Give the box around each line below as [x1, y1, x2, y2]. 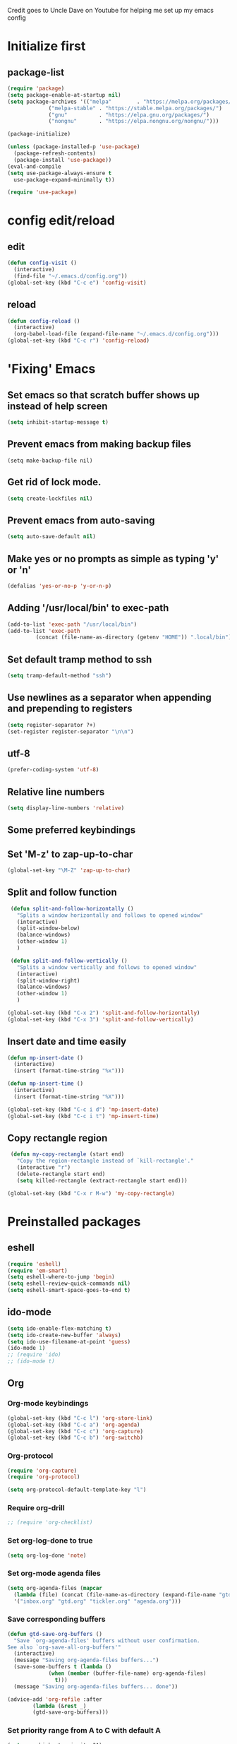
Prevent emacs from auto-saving [7, 514, 155, 526]
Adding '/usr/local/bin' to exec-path [7, 602, 169, 614]
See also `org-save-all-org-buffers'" [7, 1644, 121, 1651]
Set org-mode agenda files [7, 1568, 101, 1578]
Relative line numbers [7, 785, 105, 797]
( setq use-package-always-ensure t [7, 170, 112, 177]
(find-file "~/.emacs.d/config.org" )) [13, 273, 128, 280]
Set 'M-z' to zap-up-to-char [7, 848, 133, 860]
